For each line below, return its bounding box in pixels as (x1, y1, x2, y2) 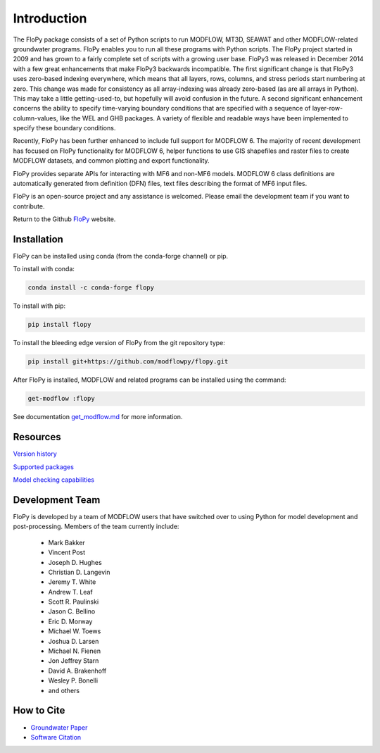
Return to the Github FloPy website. (13, 215, 116, 223)
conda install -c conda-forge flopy (27, 284, 155, 292)
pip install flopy (27, 321, 91, 329)
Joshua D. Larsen (48, 637, 99, 645)
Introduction (13, 11, 87, 26)
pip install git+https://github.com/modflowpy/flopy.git (27, 358, 229, 366)
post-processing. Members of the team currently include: (13, 522, 179, 531)
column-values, (13, 113, 58, 123)
